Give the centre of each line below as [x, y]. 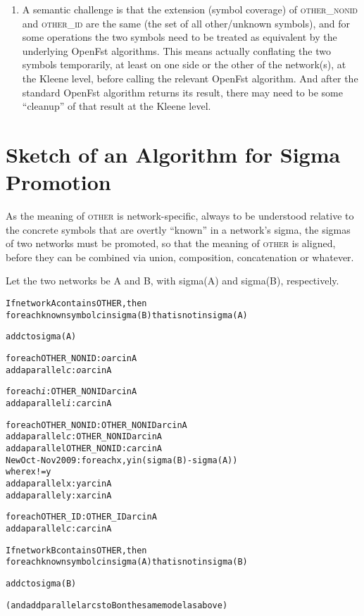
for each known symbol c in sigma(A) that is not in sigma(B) [127, 562]
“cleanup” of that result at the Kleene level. [117, 106]
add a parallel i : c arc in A [59, 403]
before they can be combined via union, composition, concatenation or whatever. [180, 257]
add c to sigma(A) [41, 337]
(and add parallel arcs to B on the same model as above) [117, 605]
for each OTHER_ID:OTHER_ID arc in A [81, 517]
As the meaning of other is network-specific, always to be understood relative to [180, 216]
